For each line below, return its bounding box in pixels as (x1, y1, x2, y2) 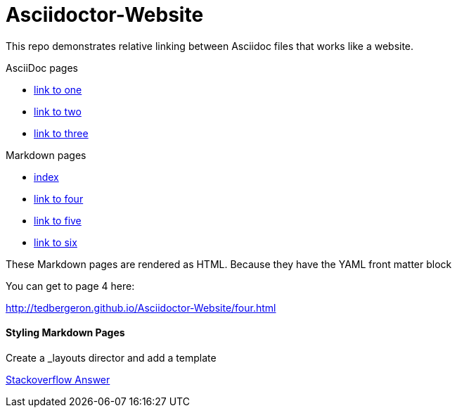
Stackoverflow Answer (6, 373, 110, 386)
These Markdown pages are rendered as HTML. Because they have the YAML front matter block (6, 258, 452, 270)
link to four (34, 192, 84, 205)
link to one (34, 83, 82, 96)
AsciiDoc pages (6, 61, 78, 74)
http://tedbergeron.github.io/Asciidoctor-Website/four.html (6, 301, 276, 314)
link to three (34, 127, 89, 139)
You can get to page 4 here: (6, 279, 135, 292)
